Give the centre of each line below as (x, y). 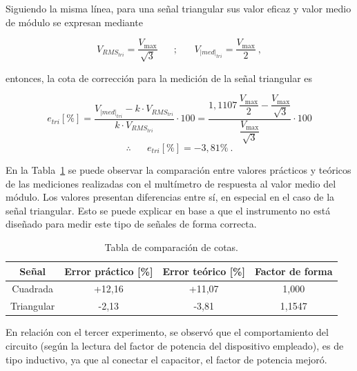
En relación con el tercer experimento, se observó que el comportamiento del (167, 332)
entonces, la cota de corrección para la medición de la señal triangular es (159, 78)
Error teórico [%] (204, 271)
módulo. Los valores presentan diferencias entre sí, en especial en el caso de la (170, 197)
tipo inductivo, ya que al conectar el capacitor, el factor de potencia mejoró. (166, 359)
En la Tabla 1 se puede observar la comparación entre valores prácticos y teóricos (178, 170)
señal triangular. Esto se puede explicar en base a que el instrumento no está (168, 210)
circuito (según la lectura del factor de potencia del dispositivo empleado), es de (175, 345)
